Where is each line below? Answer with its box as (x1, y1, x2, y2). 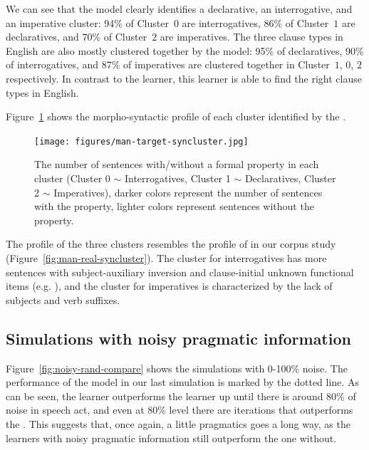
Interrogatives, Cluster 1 (124, 171, 231, 185)
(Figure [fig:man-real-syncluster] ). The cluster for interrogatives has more (6, 250, 327, 265)
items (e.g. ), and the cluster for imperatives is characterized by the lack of (6, 278, 333, 293)
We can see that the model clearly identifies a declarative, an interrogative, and (6, 1, 353, 16)
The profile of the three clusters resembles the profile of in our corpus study (6, 236, 336, 251)
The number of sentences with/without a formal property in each (34, 157, 319, 172)
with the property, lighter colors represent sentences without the (34, 199, 314, 214)
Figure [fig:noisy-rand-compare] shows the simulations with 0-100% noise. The (6, 360, 348, 375)
